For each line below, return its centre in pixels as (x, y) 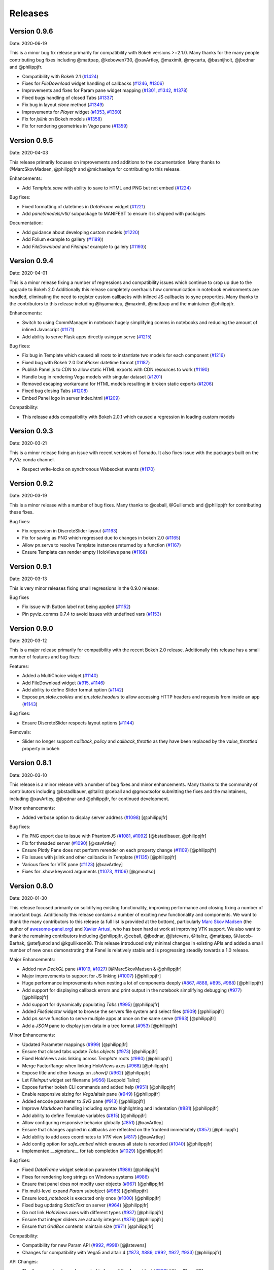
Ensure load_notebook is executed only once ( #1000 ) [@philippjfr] (91, 1198)
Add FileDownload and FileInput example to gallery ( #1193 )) (84, 246)
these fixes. (22, 512)
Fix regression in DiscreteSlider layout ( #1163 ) (70, 531)
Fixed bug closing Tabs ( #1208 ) (55, 391)
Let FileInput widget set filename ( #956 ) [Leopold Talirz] (81, 1080)
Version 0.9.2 (31, 483)
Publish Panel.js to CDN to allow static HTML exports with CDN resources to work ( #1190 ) (116, 370)
